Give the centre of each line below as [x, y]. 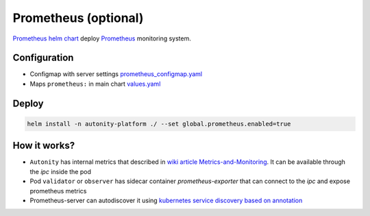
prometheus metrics [58, 191]
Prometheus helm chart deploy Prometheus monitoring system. [102, 38]
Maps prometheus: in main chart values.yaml [95, 84]
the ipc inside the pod [61, 171]
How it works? [44, 146]
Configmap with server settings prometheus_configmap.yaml [116, 74]
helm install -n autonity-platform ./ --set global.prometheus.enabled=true [159, 124]
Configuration [43, 58]
